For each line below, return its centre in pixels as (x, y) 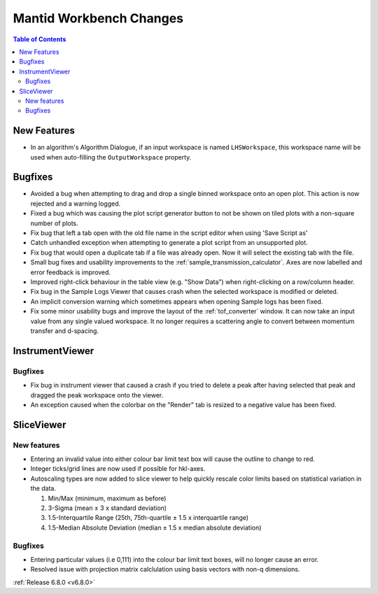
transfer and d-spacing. (65, 331)
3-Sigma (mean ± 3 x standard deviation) (107, 508)
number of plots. (54, 223)
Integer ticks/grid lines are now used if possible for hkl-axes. (118, 469)
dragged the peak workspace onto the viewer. (97, 395)
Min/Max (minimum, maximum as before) (107, 498)
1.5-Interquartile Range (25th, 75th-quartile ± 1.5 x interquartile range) (148, 518)
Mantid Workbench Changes (98, 18)
